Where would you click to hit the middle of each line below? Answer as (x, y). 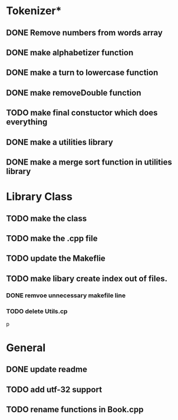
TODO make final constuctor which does (82, 113)
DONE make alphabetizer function (70, 52)
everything (27, 122)
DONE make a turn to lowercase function (82, 73)
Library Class (39, 197)
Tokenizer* (34, 11)
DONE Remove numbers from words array (85, 33)
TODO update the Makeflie (56, 259)
